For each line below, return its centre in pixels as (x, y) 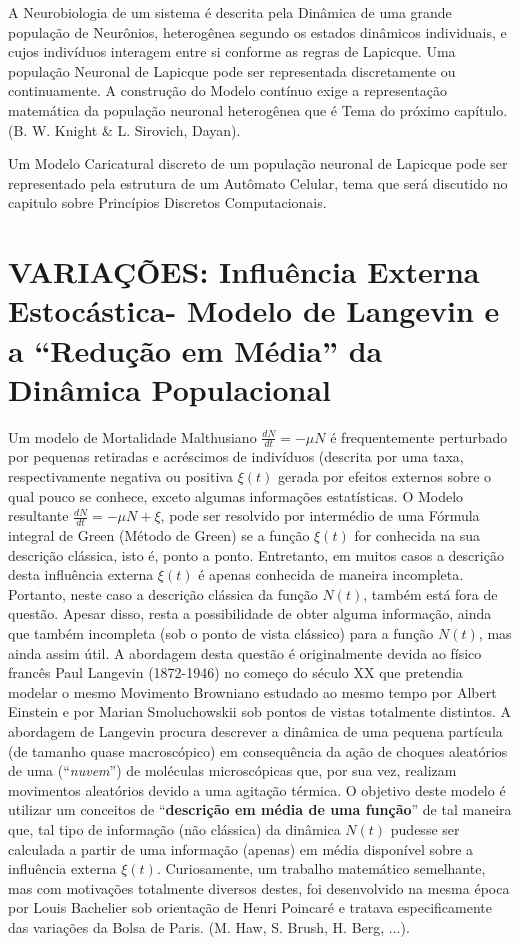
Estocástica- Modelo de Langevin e (254, 310)
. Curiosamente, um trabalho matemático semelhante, (321, 868)
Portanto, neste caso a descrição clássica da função (163, 593)
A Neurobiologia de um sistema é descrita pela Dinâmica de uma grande (230, 12)
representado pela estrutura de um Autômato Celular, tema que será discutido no (258, 182)
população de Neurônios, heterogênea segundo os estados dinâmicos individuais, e (257, 31)
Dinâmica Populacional (170, 388)
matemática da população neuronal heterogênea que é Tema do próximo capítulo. (258, 109)
